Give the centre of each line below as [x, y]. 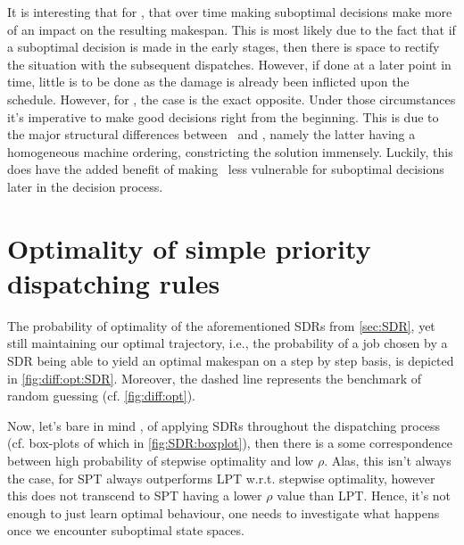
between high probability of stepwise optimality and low [161, 460]
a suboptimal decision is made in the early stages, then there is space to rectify [224, 47]
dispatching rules [114, 282]
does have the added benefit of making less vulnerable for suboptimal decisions [226, 169]
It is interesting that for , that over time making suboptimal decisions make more [230, 12]
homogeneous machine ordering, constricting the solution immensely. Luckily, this [230, 151]
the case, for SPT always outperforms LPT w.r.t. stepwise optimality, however [221, 478]
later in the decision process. [85, 186]
